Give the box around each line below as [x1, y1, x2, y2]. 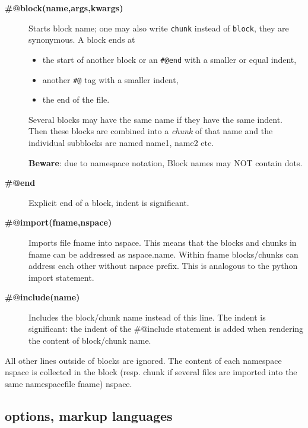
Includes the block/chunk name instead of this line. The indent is [28, 310, 266, 323]
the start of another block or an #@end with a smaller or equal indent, [42, 53, 297, 65]
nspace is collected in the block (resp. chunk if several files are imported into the [5, 366, 297, 378]
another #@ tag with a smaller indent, [42, 73, 179, 85]
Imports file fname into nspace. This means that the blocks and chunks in [28, 236, 297, 248]
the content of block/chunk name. [28, 334, 151, 347]
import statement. [28, 271, 94, 283]
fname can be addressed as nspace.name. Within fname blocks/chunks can [28, 248, 299, 260]
